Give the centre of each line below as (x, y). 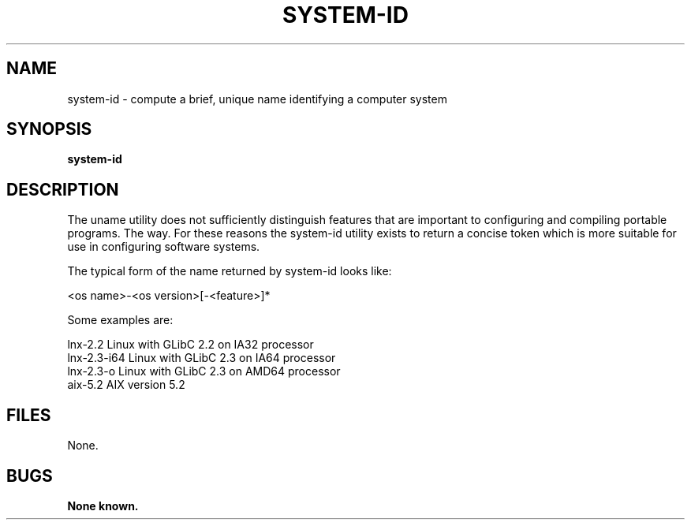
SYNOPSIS (49, 129)
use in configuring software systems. (164, 247)
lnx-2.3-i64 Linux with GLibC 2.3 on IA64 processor (202, 358)
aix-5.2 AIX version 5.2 (126, 385)
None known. (103, 505)
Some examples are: (120, 320)
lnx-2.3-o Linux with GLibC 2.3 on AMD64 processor (204, 371)
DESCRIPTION (63, 189)
